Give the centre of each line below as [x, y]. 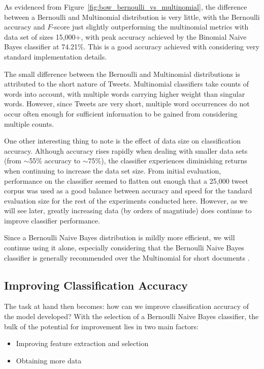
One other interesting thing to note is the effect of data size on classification [122, 141]
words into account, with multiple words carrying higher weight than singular [125, 93]
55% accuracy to [55, 161]
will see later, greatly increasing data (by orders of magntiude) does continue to [128, 210]
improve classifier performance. [52, 220]
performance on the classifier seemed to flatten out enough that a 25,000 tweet [126, 180]
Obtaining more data [49, 360]
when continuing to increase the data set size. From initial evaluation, [113, 170]
